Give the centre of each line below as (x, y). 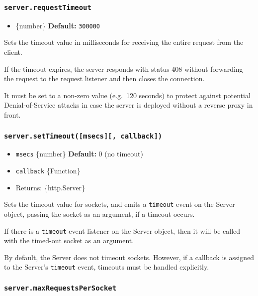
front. (12, 115)
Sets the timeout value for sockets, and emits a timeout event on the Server (120, 204)
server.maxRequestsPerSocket (60, 288)
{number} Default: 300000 (58, 25)
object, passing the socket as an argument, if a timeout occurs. (99, 214)
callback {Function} (48, 171)
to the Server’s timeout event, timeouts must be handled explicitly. (107, 267)
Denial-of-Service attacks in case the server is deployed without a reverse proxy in (129, 105)
